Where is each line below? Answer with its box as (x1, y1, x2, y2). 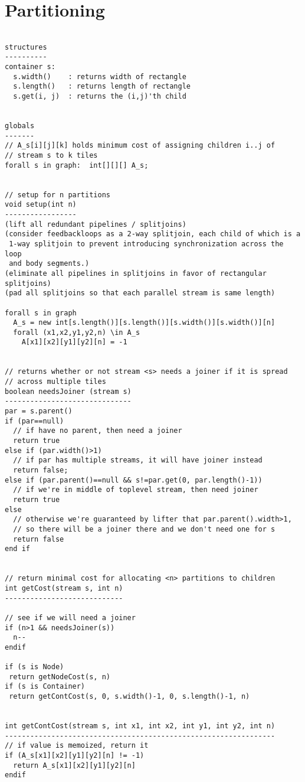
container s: (5, 63, 55, 71)
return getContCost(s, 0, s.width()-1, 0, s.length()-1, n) (9, 692, 250, 701)
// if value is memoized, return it (5, 741, 149, 750)
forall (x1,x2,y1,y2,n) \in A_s (13, 328, 140, 337)
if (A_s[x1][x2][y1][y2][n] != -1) (5, 751, 145, 760)
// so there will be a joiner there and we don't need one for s (13, 524, 276, 533)
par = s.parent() (5, 407, 73, 416)
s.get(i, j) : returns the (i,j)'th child (13, 92, 186, 101)
